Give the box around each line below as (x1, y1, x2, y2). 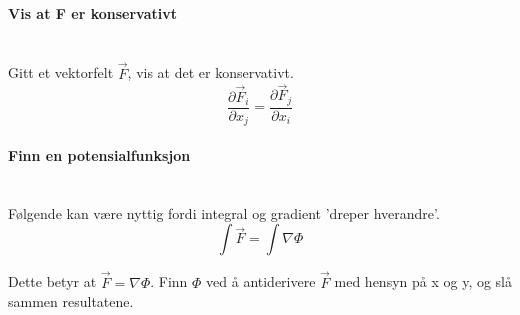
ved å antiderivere (206, 271, 316, 292)
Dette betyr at (8, 271, 97, 292)
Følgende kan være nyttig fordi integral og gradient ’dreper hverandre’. (8, 202, 440, 223)
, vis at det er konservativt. (127, 62, 294, 83)
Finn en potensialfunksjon (8, 144, 191, 165)
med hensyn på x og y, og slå (334, 271, 513, 292)
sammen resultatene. (8, 291, 134, 312)
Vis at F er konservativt (8, 2, 177, 23)
